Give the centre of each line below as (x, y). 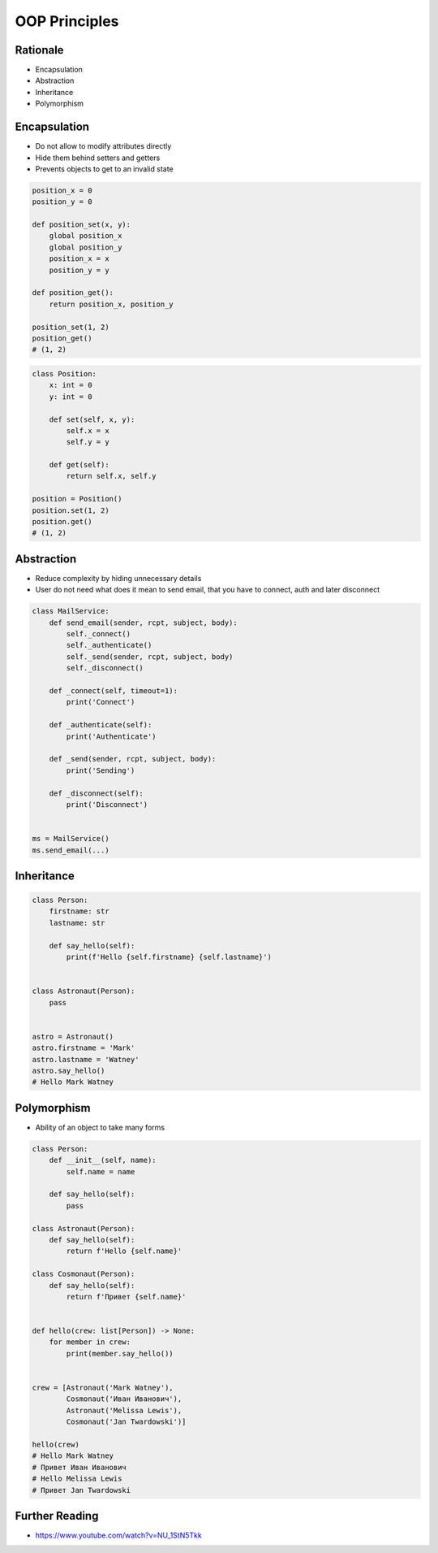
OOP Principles (67, 21)
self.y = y (88, 442)
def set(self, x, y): (92, 419)
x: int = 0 (71, 385)
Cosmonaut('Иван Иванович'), (124, 1399)
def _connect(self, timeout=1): (114, 691)
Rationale (39, 50)
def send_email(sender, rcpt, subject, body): (144, 623)
